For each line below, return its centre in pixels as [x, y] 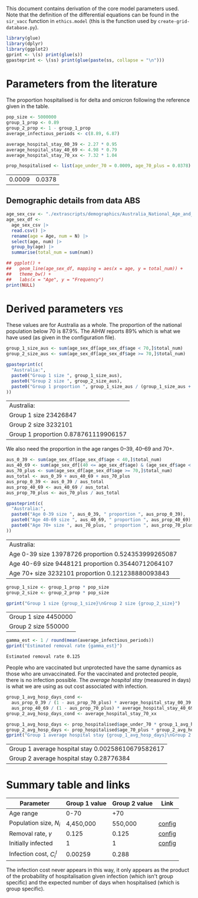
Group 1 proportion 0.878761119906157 [68, 434]
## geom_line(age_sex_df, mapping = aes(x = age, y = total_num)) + [95, 268]
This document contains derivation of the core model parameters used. [93, 9]
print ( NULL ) [21, 285]
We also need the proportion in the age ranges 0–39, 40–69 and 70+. [90, 449]
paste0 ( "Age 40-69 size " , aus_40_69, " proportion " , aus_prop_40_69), [103, 520]
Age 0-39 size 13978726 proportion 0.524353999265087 [93, 554]
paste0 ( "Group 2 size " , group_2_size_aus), [67, 381]
